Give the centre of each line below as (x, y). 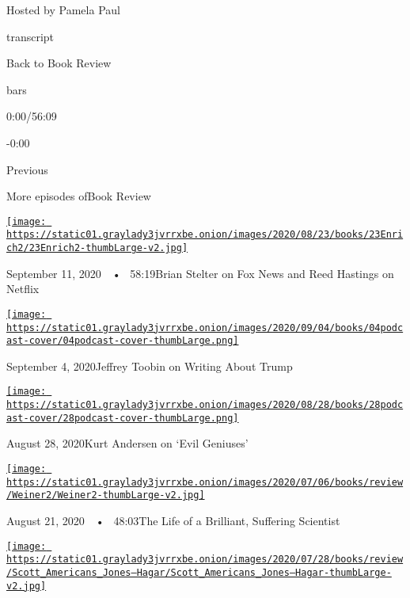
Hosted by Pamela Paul (63, 10)
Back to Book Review (59, 63)
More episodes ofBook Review (79, 196)
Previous (27, 169)
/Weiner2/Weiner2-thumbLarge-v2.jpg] (106, 495)
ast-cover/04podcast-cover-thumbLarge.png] (123, 341)
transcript (30, 36)
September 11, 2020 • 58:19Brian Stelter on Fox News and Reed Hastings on (200, 273)
